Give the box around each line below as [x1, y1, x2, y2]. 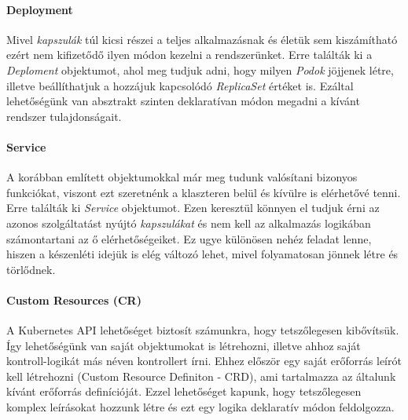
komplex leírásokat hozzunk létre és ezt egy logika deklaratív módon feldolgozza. [6, 399, 395, 415]
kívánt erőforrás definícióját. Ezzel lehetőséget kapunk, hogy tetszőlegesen [6, 383, 362, 400]
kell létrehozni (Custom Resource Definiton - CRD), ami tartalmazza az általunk [6, 367, 396, 384]
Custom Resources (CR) [6, 291, 142, 308]
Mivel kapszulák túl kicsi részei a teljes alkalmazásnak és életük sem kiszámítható [6, 31, 398, 47]
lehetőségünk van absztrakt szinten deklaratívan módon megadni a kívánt [6, 93, 360, 109]
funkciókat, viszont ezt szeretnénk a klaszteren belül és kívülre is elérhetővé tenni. [6, 184, 401, 200]
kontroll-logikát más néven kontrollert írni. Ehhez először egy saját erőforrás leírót [6, 352, 402, 369]
